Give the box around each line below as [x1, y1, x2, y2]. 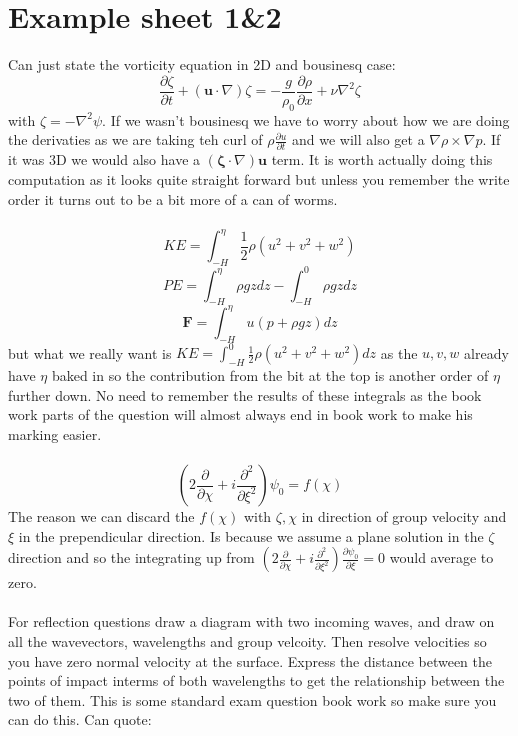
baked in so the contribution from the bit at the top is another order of [51, 365, 489, 386]
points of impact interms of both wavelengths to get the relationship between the [8, 670, 505, 691]
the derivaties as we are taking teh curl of [8, 129, 263, 150]
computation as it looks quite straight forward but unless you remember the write [8, 169, 510, 190]
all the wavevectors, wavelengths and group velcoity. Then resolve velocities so [8, 630, 487, 651]
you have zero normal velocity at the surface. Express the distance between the [8, 650, 492, 671]
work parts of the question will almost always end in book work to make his [8, 404, 473, 425]
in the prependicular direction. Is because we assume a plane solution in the [18, 525, 484, 546]
